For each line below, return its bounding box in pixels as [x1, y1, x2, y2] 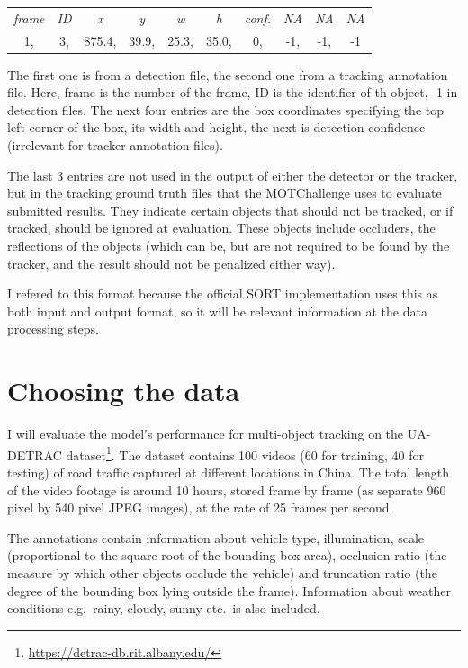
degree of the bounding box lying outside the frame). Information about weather [7, 581, 452, 600]
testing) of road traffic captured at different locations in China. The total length [7, 462, 450, 481]
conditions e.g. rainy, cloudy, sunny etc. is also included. [7, 599, 320, 618]
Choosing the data [7, 372, 240, 409]
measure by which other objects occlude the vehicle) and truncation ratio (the [7, 563, 437, 582]
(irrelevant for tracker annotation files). [7, 136, 223, 155]
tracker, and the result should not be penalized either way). [7, 254, 336, 272]
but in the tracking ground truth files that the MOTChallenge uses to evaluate [7, 183, 442, 202]
